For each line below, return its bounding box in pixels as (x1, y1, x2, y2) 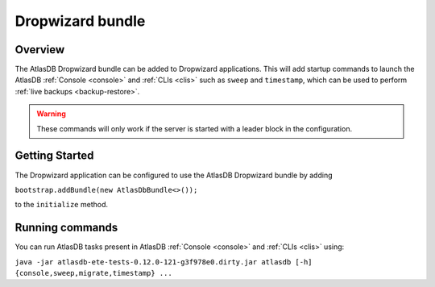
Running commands (14, 221, 118, 235)
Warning (36, 109, 66, 119)
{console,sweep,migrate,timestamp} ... (14, 268, 172, 277)
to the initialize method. (14, 200, 109, 210)
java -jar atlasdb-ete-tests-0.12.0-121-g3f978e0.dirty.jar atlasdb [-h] (14, 257, 313, 266)
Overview (14, 43, 65, 56)
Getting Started (14, 149, 94, 163)
